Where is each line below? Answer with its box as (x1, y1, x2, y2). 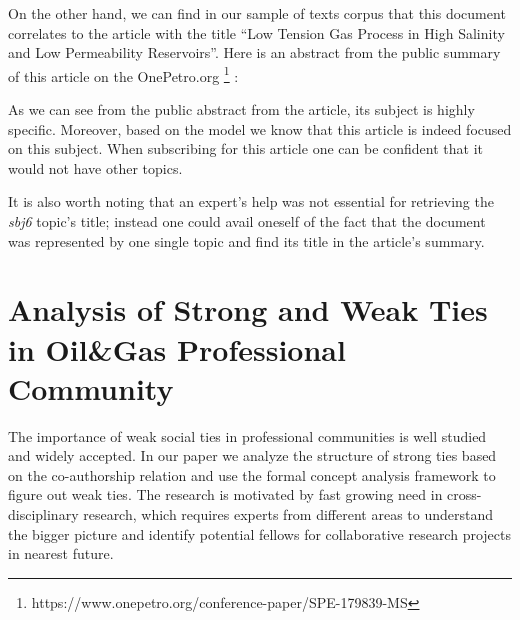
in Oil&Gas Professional (8, 328, 346, 369)
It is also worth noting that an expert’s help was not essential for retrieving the (8, 191, 494, 212)
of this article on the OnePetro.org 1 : (8, 62, 239, 86)
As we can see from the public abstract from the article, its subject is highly (8, 99, 475, 120)
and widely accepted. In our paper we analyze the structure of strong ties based (8, 445, 497, 466)
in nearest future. (8, 543, 114, 564)
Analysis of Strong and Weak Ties (8, 289, 488, 330)
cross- (447, 484, 482, 505)
